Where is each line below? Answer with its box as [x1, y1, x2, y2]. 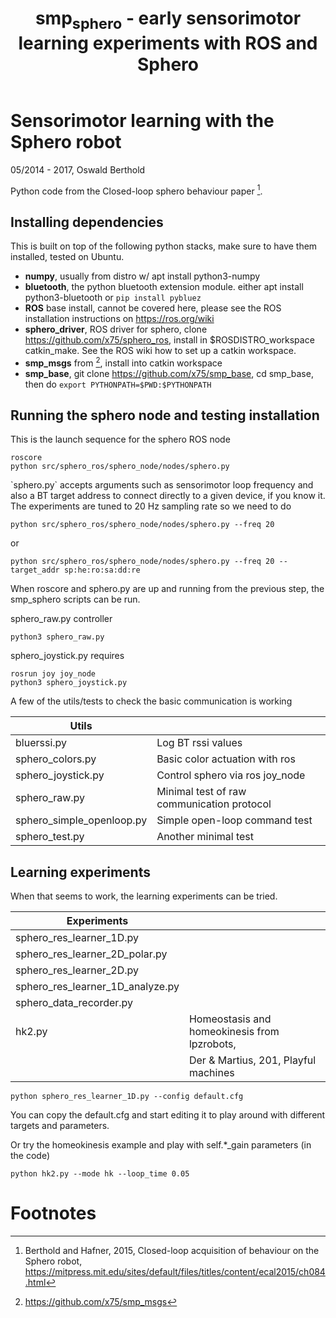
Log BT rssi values [156, 736, 243, 750]
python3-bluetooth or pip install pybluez [24, 292, 202, 303]
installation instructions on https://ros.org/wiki [24, 313, 215, 324]
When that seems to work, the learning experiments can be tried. [10, 890, 278, 902]
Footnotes [10, 1202, 97, 1225]
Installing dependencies [10, 213, 164, 231]
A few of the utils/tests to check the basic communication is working [10, 695, 293, 707]
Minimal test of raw [156, 785, 247, 799]
